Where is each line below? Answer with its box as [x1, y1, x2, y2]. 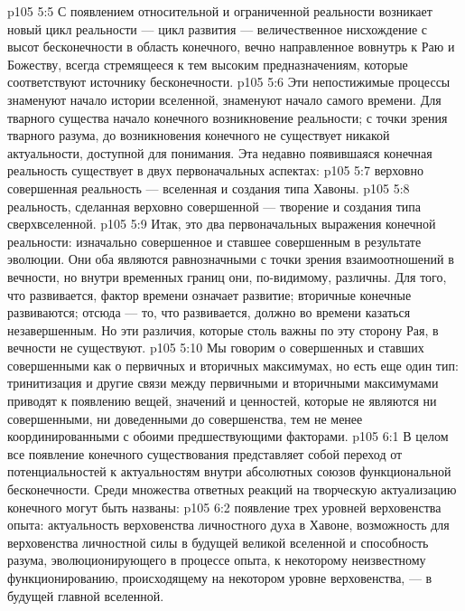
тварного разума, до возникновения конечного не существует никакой [7, 126, 390, 145]
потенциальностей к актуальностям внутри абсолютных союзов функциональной [7, 462, 451, 481]
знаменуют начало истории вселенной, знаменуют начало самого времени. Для [7, 89, 442, 108]
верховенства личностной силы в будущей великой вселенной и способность [7, 532, 429, 551]
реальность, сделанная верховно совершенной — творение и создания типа [7, 196, 422, 215]
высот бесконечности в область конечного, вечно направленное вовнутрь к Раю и [7, 37, 455, 56]
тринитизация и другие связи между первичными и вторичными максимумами [7, 373, 439, 392]
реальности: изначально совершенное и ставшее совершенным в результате [7, 231, 422, 250]
